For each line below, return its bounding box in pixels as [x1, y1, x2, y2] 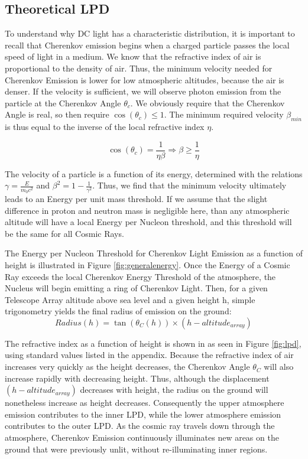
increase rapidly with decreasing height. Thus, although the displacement [5, 372, 270, 384]
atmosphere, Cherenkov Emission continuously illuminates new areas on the [5, 431, 279, 444]
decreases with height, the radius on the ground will [80, 383, 268, 396]
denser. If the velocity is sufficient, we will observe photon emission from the [5, 85, 281, 97]
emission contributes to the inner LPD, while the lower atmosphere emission [5, 408, 281, 420]
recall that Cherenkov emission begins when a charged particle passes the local [5, 38, 290, 51]
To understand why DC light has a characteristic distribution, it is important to [5, 27, 295, 40]
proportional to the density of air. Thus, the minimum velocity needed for [5, 61, 273, 74]
